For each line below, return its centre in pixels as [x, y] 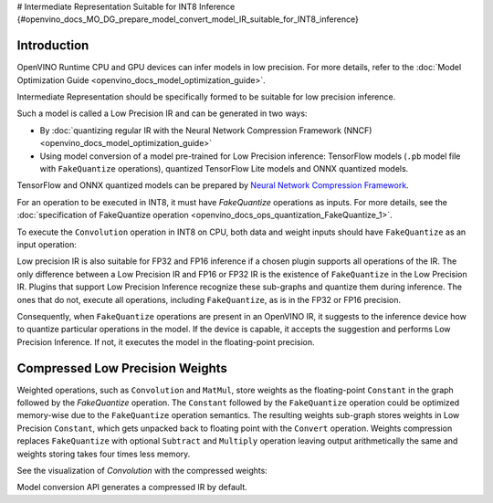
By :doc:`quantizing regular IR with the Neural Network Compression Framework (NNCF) [206, 130]
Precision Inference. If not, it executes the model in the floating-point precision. [166, 341]
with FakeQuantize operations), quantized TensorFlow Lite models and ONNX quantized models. [224, 169]
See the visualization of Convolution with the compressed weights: [142, 470]
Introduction [53, 46]
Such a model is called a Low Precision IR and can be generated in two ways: [162, 113]
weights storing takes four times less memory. [104, 454]
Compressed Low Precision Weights [122, 368]
